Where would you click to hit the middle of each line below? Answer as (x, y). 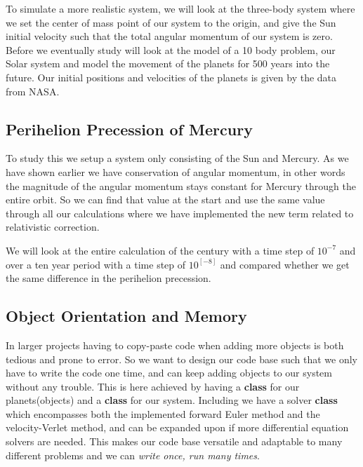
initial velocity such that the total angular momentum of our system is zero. (169, 36)
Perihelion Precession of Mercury (129, 129)
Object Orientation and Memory (126, 316)
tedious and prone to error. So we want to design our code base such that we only (181, 359)
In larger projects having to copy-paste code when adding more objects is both (175, 345)
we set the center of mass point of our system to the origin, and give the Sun (171, 22)
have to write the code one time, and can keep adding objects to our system (169, 373)
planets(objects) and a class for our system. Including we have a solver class (172, 400)
